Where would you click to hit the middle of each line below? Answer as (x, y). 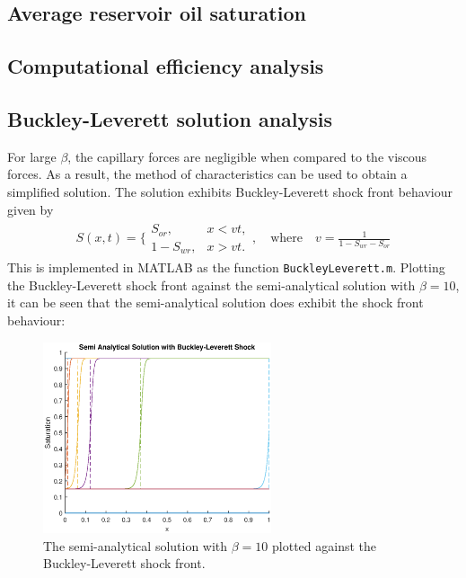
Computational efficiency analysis (166, 66)
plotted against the (324, 545)
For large (32, 156)
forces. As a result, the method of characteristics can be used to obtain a (207, 174)
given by (31, 209)
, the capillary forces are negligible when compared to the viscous (247, 156)
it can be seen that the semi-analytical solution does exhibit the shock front (215, 302)
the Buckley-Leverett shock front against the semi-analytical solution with (211, 285)
